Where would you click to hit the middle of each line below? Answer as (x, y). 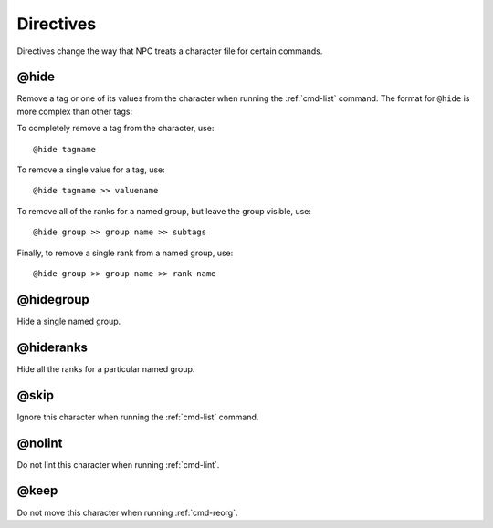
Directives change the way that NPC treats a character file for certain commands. (170, 51)
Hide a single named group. (69, 321)
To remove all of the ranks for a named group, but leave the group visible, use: (164, 211)
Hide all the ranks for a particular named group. (106, 368)
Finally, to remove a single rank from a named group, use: (125, 253)
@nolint (40, 443)
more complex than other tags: (74, 111)
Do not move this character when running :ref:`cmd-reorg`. (127, 512)
